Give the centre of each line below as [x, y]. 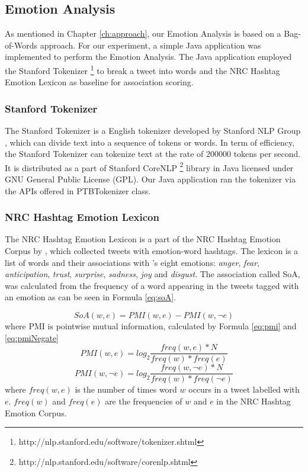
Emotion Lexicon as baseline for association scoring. [99, 82]
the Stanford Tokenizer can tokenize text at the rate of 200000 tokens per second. [153, 154]
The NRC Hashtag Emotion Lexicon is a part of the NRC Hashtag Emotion [143, 239]
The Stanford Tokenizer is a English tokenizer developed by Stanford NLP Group [153, 131]
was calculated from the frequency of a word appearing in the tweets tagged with [152, 285]
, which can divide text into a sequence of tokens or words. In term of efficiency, [150, 142]
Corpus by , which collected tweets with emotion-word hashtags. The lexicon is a [152, 251]
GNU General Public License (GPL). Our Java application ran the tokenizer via [150, 179]
